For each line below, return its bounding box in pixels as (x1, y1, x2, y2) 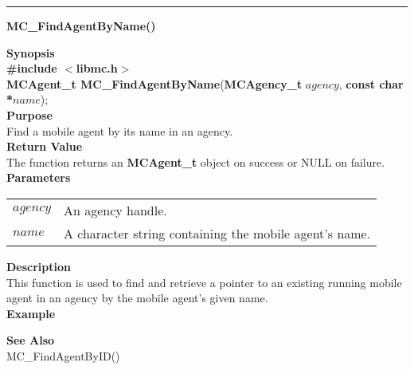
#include (6, 60, 57, 77)
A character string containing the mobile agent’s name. (63, 223, 371, 242)
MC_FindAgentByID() (6, 347, 120, 364)
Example (6, 305, 56, 321)
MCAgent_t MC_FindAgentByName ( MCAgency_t (6, 75, 303, 92)
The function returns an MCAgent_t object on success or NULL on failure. (6, 153, 385, 170)
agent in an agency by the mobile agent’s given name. (6, 289, 268, 306)
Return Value (6, 138, 83, 155)
